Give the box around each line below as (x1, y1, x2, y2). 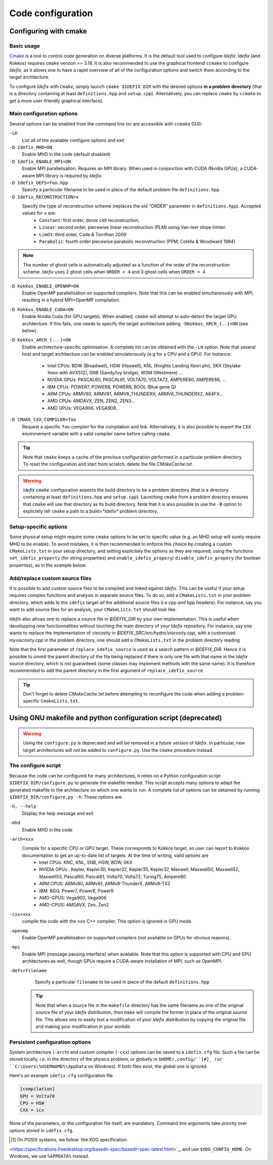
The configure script (9, 762, 61, 769)
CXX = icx (20, 1107, 44, 1113)
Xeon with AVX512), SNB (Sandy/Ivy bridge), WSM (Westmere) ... (47, 369, 183, 375)
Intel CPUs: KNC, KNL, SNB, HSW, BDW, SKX (39, 859, 132, 866)
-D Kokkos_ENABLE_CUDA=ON (9, 307, 74, 312)
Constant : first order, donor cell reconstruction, (39, 217, 140, 223)
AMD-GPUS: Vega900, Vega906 (39, 895, 107, 901)
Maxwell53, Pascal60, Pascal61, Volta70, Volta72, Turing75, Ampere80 (39, 873, 186, 880)
